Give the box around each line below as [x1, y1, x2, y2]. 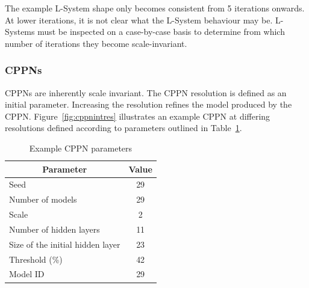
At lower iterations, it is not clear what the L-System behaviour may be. [5, 13, 273, 26]
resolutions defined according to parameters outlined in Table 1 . [5, 121, 242, 134]
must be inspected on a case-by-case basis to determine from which [37, 25, 285, 38]
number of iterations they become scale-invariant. [5, 37, 187, 49]
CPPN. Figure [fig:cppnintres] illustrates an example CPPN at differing [5, 109, 270, 122]
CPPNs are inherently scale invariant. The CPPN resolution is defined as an [5, 86, 287, 99]
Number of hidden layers [9, 222, 100, 235]
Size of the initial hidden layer [9, 237, 120, 250]
